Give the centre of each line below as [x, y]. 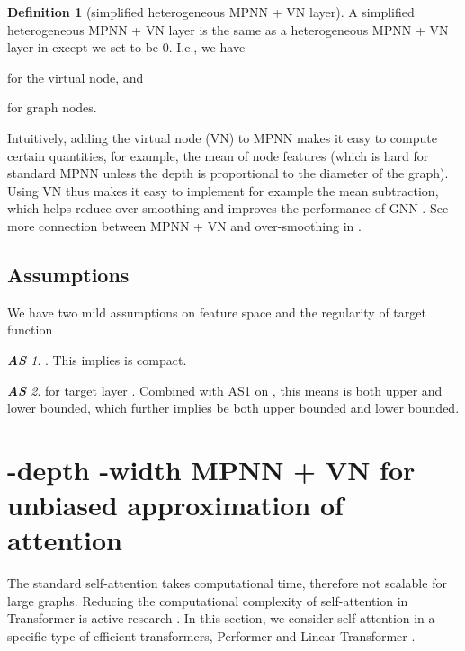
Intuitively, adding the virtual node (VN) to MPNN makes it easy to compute [222, 137]
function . [34, 330]
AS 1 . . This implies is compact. [97, 359]
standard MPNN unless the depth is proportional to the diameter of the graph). [228, 173]
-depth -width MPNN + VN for [211, 469]
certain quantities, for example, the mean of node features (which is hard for [218, 155]
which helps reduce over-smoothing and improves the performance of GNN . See [228, 208]
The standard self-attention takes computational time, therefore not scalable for [227, 583]
